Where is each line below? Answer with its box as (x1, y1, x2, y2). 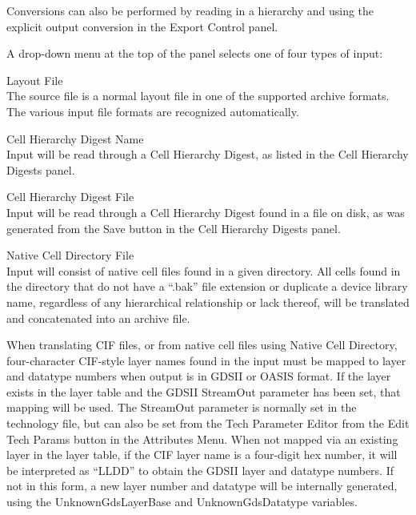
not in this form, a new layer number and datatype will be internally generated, (6, 477, 398, 494)
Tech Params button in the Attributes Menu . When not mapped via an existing (6, 430, 398, 447)
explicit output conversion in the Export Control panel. (6, 18, 278, 34)
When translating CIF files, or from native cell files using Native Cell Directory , (6, 336, 398, 353)
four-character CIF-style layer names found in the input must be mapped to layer (6, 352, 406, 368)
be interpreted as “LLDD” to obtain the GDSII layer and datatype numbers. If (6, 461, 394, 478)
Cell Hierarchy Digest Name (6, 130, 144, 147)
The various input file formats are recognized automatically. (6, 103, 299, 119)
